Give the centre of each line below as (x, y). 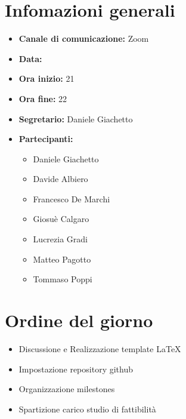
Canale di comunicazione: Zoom (84, 38)
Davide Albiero (61, 179)
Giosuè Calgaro (61, 219)
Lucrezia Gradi (60, 239)
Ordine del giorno (79, 320)
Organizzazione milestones (67, 389)
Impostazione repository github (76, 369)
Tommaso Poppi (63, 279)
